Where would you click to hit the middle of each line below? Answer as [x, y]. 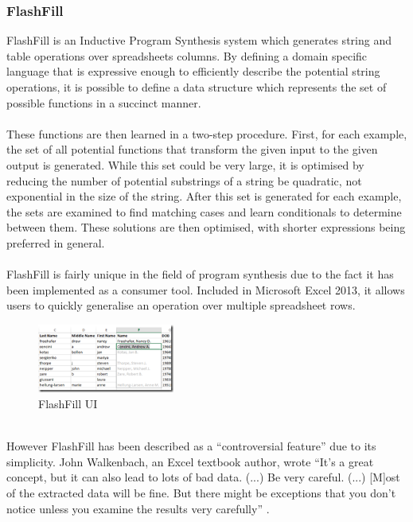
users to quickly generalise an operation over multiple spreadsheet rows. [181, 305]
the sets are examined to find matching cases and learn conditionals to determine [204, 211]
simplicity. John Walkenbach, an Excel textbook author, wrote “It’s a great [190, 461]
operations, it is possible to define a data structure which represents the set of [197, 87]
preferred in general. [56, 242]
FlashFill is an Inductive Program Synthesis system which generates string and [199, 40]
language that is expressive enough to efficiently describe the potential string [193, 71]
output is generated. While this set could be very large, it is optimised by [185, 164]
